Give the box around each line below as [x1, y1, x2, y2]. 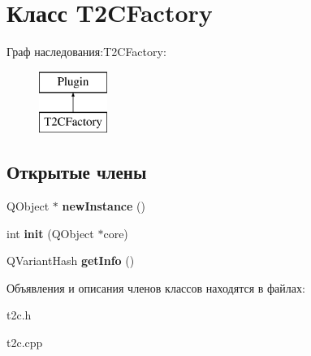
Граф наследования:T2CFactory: [6, 43, 166, 60]
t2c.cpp [6, 334, 43, 351]
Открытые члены [6, 159, 147, 185]
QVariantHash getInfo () [6, 252, 135, 269]
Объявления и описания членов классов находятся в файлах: [6, 279, 305, 296]
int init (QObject [6, 224, 94, 241]
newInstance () [62, 198, 145, 215]
